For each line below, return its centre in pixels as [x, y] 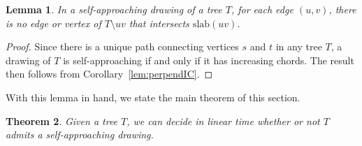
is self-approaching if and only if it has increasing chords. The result [209, 60]
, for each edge [262, 9]
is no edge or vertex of [53, 23]
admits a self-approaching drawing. [80, 134]
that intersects [159, 23]
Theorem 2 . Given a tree [62, 121]
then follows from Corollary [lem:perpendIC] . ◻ [109, 74]
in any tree [299, 46]
